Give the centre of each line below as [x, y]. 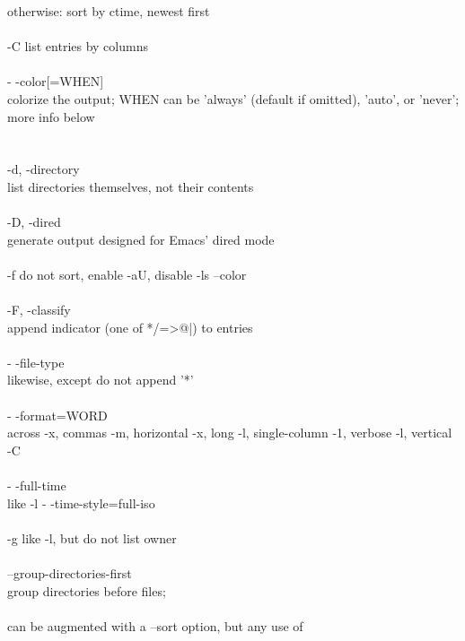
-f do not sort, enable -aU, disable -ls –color [127, 274]
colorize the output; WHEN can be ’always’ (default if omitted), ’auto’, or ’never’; [233, 98]
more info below [51, 116]
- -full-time [37, 485]
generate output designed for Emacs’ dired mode [141, 239]
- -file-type [36, 362]
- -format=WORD [57, 415]
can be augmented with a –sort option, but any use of [155, 625]
